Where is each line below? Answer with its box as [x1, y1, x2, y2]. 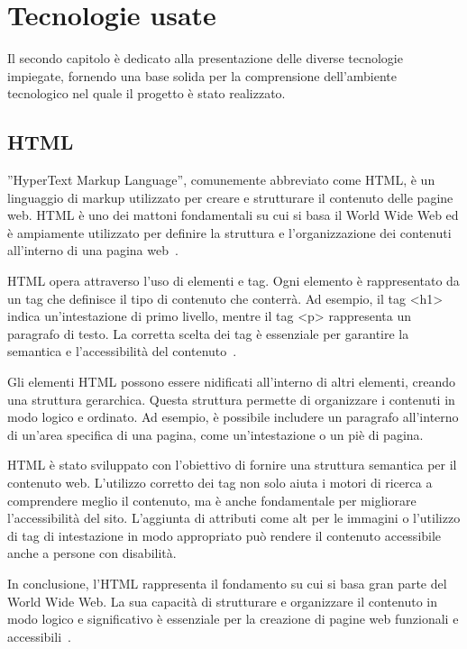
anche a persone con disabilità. [7, 544, 177, 562]
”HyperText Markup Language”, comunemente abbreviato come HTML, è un [7, 170, 435, 189]
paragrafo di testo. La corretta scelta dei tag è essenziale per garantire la [7, 324, 409, 343]
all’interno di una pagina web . [7, 241, 179, 260]
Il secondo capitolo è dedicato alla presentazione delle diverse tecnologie [7, 49, 403, 68]
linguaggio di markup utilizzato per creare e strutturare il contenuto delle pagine [7, 187, 453, 206]
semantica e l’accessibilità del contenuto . [7, 342, 237, 361]
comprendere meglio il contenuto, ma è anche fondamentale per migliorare [7, 490, 417, 509]
